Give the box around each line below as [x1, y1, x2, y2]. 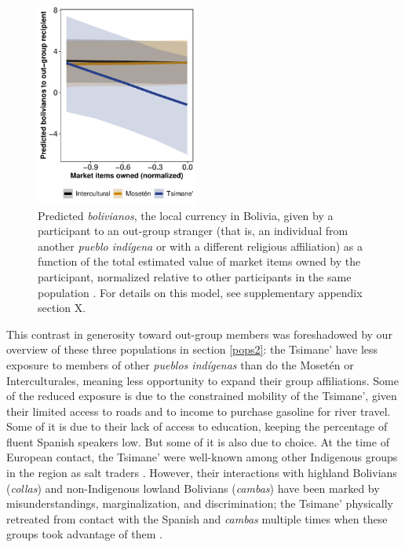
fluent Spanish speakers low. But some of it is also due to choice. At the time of [6, 433, 389, 450]
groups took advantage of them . [6, 526, 162, 542]
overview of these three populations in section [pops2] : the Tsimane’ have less [6, 341, 378, 358]
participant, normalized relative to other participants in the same [38, 268, 352, 285]
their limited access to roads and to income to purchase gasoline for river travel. [6, 402, 391, 419]
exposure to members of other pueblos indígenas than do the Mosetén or [6, 356, 354, 373]
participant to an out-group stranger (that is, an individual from [38, 222, 348, 239]
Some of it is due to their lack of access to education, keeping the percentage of [6, 418, 388, 435]
